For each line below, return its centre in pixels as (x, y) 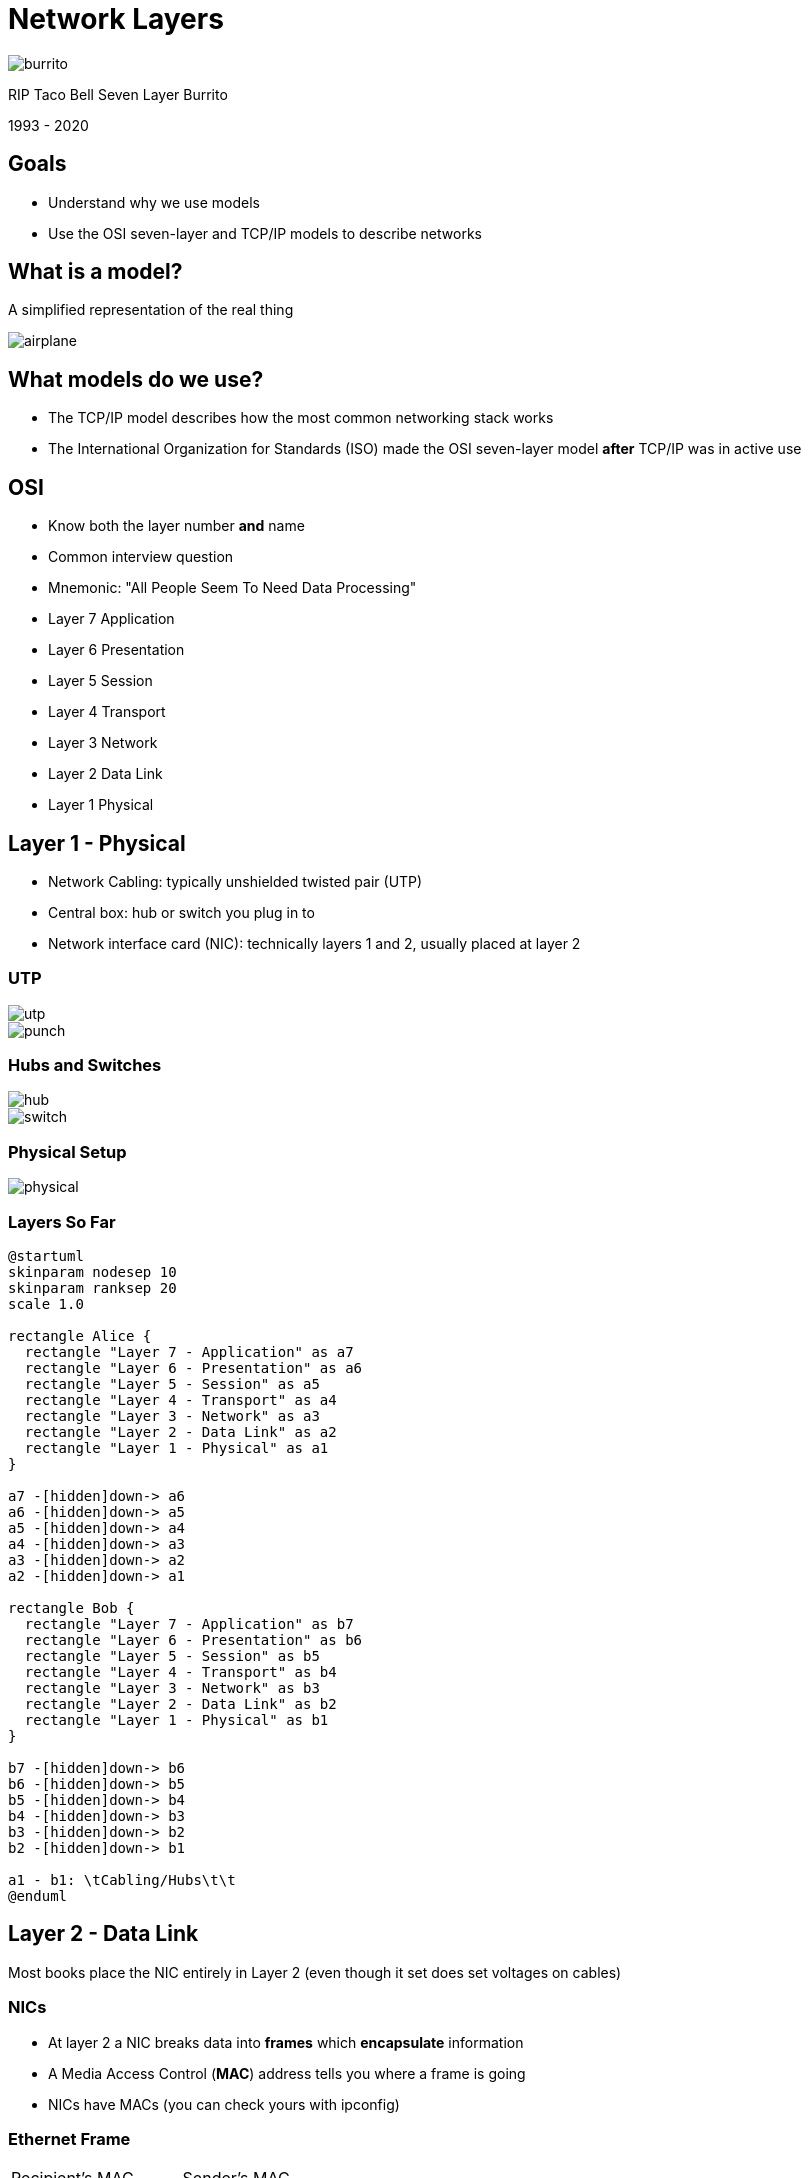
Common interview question (141, 557)
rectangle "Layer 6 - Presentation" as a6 (193, 1367)
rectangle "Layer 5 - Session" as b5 (172, 1655)
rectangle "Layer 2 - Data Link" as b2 (180, 1703)
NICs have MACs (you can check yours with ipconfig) (224, 2104)
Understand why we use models (154, 202)
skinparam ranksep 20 (92, 1287)
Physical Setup (67, 1151)
